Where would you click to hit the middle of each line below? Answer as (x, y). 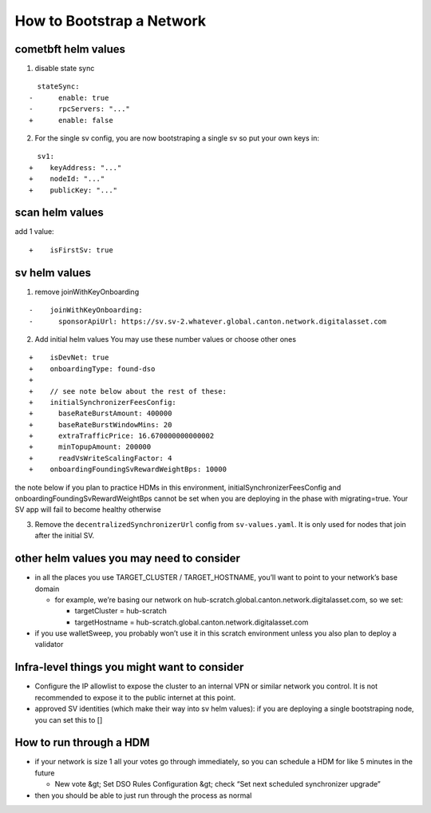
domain (47, 589)
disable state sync (65, 69)
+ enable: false (71, 120)
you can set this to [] (69, 720)
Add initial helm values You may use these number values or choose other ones (166, 339)
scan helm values (59, 213)
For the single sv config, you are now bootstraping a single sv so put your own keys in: (177, 138)
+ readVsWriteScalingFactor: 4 (101, 458)
